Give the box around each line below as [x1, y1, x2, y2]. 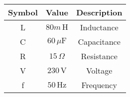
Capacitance [78, 36, 121, 47]
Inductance [80, 21, 119, 33]
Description [76, 6, 123, 18]
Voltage [86, 65, 113, 76]
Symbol [8, 6, 38, 18]
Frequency [81, 79, 117, 91]
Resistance [81, 50, 118, 62]
